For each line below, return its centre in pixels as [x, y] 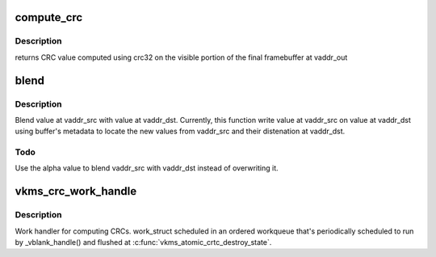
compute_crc [49, 17]
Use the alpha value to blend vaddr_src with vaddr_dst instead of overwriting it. [147, 168]
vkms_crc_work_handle [76, 191]
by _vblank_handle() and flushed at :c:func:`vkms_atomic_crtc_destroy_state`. [143, 242]
